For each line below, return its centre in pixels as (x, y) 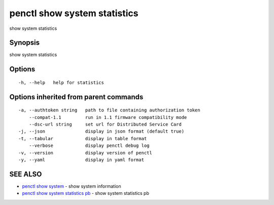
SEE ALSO (26, 174)
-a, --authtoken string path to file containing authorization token (109, 110)
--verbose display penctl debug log (89, 146)
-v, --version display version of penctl (85, 153)
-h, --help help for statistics (61, 83)
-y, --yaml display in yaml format (81, 160)
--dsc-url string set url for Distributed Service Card (105, 125)
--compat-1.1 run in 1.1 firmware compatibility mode (108, 117)
